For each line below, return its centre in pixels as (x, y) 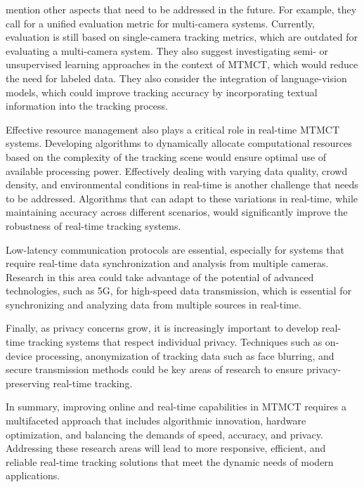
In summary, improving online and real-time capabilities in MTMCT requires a (176, 407)
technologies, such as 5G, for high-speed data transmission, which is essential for (179, 291)
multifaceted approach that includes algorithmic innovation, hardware (156, 421)
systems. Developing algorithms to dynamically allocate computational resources (179, 143)
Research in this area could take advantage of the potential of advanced (160, 277)
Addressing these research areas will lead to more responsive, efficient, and (166, 448)
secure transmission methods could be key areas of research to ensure (155, 369)
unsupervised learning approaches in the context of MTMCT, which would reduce (182, 64)
